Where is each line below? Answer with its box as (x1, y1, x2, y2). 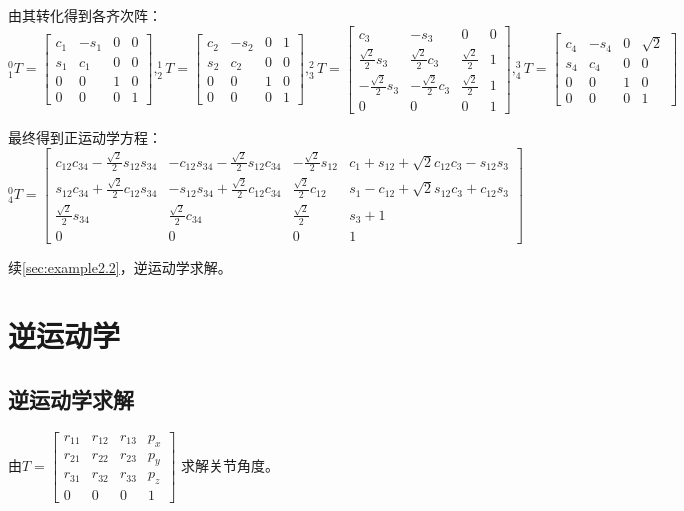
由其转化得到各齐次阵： (8, 5, 162, 25)
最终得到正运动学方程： (8, 127, 162, 148)
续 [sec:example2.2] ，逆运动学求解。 (8, 256, 232, 277)
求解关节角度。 (181, 455, 280, 475)
